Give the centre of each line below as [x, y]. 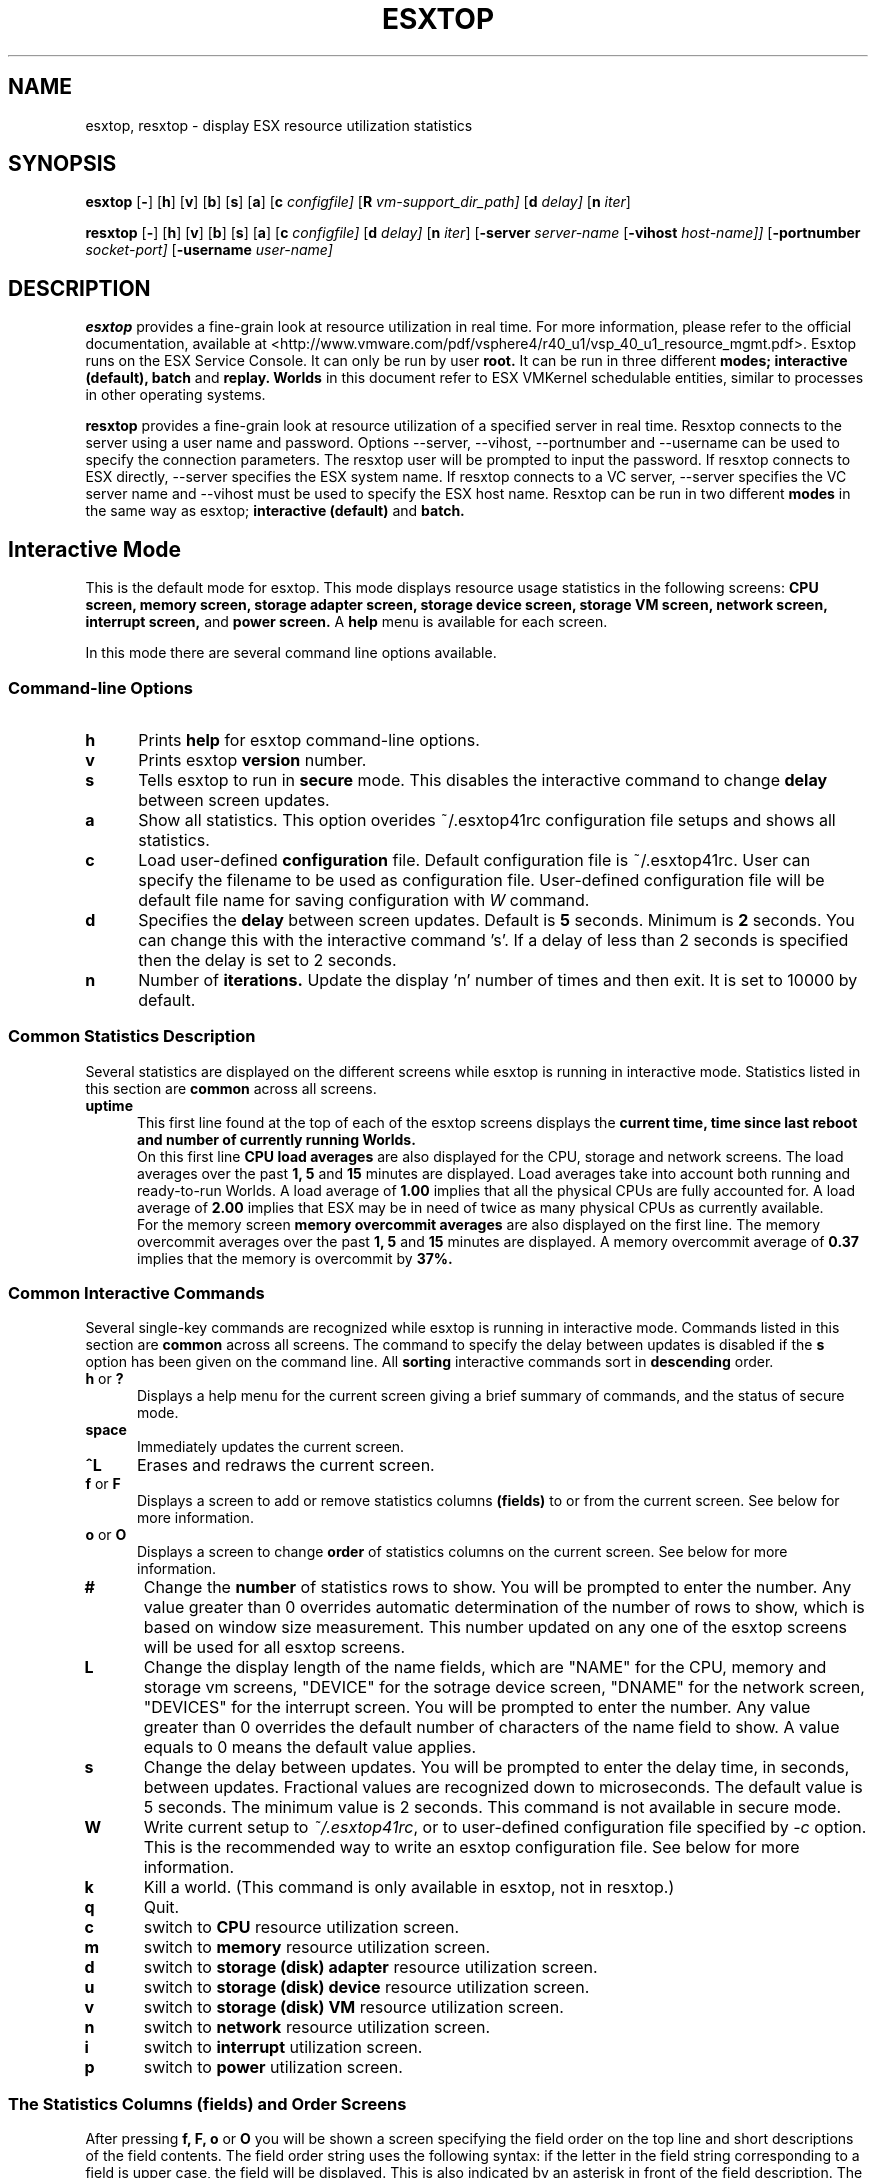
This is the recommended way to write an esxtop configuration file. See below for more [471, 1847]
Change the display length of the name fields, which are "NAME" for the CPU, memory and [485, 1667]
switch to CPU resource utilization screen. [301, 1927]
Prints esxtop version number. [252, 759]
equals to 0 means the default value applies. [310, 1747]
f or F [103, 1484]
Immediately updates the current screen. [271, 1447]
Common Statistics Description [132, 1036]
